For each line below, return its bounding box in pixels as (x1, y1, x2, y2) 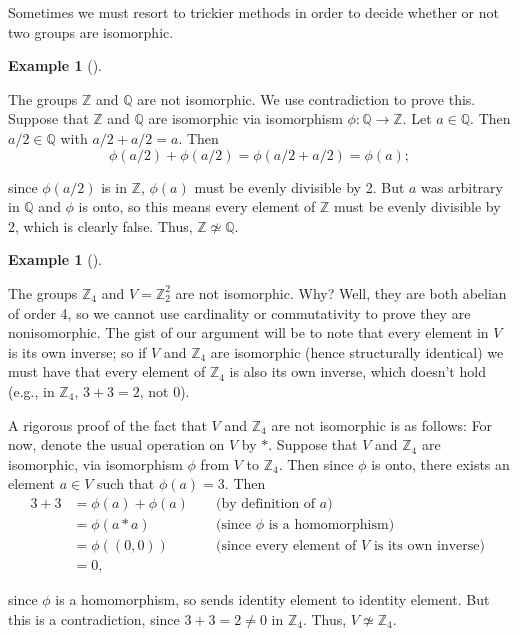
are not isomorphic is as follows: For (271, 414, 493, 435)
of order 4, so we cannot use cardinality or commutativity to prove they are (8, 302, 471, 323)
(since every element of (215, 538, 357, 553)
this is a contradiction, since (8, 608, 180, 629)
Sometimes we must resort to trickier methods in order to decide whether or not (8, 2, 499, 22)
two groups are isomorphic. (8, 21, 174, 42)
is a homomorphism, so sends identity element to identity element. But (55, 589, 490, 609)
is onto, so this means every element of (78, 196, 316, 217)
